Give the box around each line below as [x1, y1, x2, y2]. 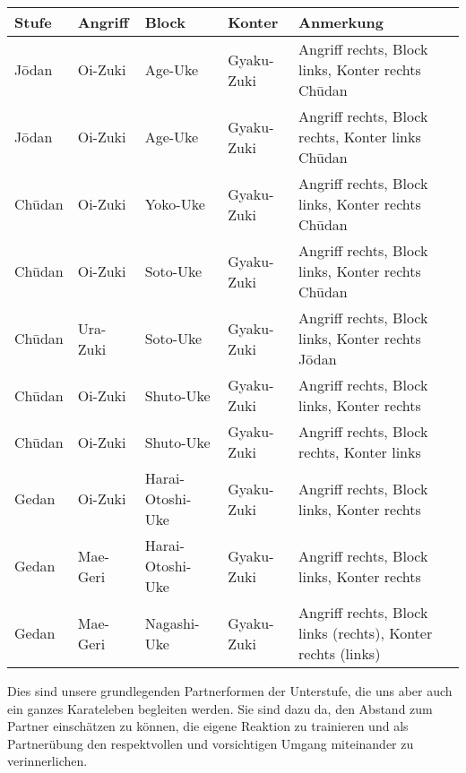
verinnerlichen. [7, 752, 88, 770]
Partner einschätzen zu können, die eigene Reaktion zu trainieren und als [7, 717, 409, 735]
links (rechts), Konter [298, 623, 433, 643]
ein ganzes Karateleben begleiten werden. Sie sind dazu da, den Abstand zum [7, 699, 433, 717]
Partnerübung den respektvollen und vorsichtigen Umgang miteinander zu [7, 734, 414, 752]
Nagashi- [144, 612, 200, 633]
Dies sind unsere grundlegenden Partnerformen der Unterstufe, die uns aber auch [7, 682, 453, 700]
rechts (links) [298, 643, 381, 664]
